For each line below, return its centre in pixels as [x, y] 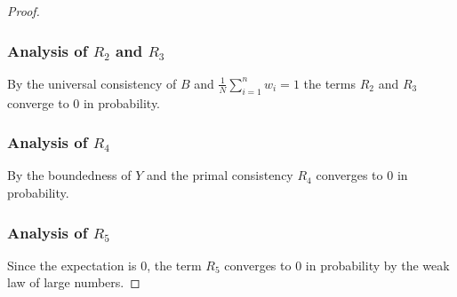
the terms [329, 83]
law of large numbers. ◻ [74, 282]
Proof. [24, 11]
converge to [38, 102]
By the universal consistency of [92, 83]
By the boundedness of [69, 175]
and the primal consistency [220, 175]
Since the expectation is [72, 265]
